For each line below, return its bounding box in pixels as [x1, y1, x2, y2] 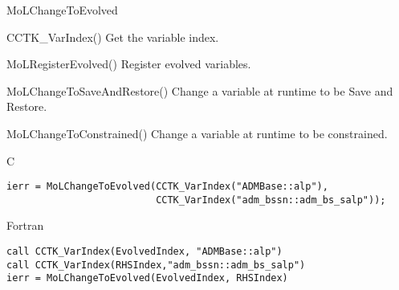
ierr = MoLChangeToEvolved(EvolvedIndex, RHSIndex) [6, 272, 288, 284]
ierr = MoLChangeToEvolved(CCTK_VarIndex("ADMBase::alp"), [6, 181, 328, 193]
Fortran [6, 217, 44, 234]
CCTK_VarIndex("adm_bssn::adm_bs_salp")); [156, 194, 386, 206]
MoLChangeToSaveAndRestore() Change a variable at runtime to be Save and [6, 82, 393, 99]
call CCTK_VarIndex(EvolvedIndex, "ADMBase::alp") [6, 246, 283, 258]
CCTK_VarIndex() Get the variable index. [6, 28, 219, 45]
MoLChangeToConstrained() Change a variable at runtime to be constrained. [6, 125, 388, 141]
